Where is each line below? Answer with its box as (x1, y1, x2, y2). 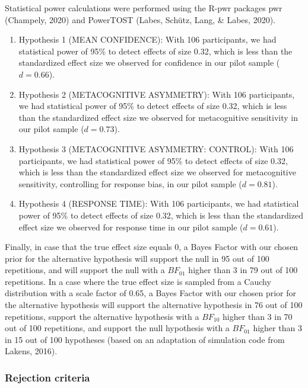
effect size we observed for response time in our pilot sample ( (18, 220, 243, 233)
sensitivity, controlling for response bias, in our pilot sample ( (18, 177, 242, 190)
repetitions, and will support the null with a (5, 264, 165, 276)
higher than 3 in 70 (223, 310, 293, 322)
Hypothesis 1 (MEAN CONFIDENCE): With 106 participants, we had (18, 33, 277, 46)
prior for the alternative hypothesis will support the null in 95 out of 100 (5, 252, 269, 264)
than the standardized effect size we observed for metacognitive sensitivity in (18, 111, 299, 123)
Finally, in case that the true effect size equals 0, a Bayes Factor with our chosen (5, 241, 299, 253)
